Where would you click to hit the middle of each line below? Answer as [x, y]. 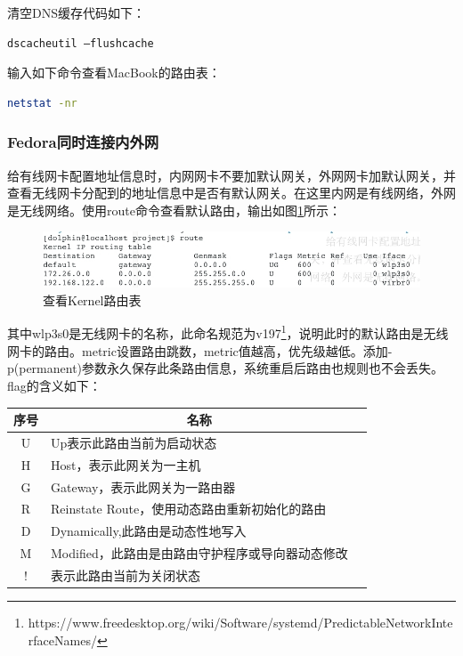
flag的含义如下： [54, 385]
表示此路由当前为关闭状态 [126, 575]
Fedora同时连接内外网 [83, 142]
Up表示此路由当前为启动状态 [134, 442]
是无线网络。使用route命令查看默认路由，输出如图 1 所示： [174, 210]
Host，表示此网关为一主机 [126, 464]
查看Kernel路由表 [92, 300]
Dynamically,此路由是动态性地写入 [149, 531]
